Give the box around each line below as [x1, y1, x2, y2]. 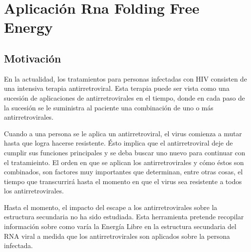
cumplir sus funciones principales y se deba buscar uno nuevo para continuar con [4, 147, 245, 157]
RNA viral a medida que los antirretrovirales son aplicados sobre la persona [4, 231, 230, 241]
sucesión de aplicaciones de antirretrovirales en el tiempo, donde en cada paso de [4, 92, 245, 103]
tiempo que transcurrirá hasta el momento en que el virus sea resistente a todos [4, 176, 242, 186]
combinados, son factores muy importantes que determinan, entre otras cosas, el [4, 167, 243, 177]
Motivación [4, 50, 61, 65]
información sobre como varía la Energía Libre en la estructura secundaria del [4, 221, 236, 231]
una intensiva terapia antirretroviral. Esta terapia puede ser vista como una [4, 83, 230, 93]
